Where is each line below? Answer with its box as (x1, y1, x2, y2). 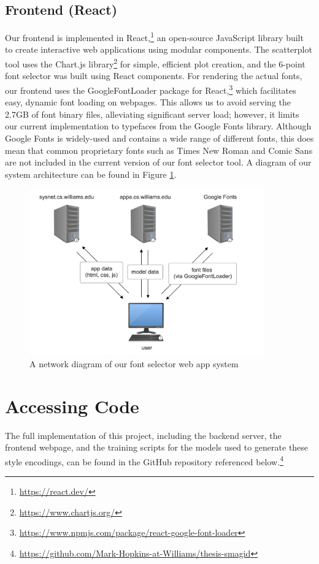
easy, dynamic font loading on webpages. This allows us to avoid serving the (5, 96, 291, 109)
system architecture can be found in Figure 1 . (5, 167, 177, 180)
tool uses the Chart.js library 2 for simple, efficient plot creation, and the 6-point (5, 56, 306, 70)
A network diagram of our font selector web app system (29, 357, 239, 370)
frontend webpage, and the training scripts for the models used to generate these (5, 441, 309, 454)
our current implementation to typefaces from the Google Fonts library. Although (5, 120, 312, 132)
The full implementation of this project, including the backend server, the (5, 429, 282, 441)
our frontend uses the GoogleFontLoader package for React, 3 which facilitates (5, 82, 296, 96)
